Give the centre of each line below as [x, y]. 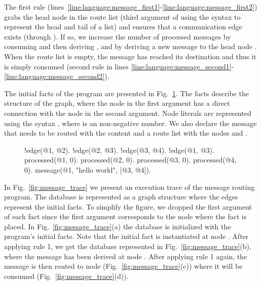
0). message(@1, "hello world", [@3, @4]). [88, 169]
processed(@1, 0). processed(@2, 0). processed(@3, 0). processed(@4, [130, 160]
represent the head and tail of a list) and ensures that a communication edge [123, 27]
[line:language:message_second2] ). [57, 76]
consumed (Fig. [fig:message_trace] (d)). [66, 276]
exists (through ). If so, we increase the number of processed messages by [118, 36]
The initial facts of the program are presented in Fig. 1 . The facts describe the [126, 93]
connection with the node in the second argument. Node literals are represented [128, 113]
